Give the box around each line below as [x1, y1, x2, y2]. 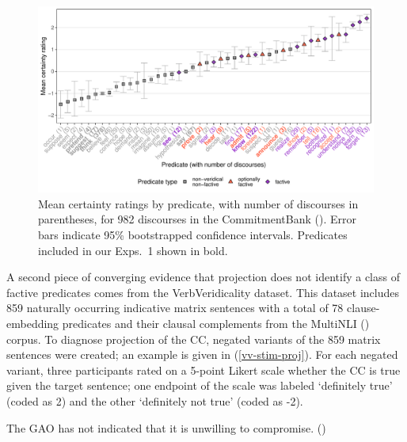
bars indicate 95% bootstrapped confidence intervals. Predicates [38, 226, 348, 242]
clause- [347, 299, 380, 316]
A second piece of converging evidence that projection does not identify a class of [6, 269, 400, 285]
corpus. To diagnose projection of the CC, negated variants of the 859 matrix [6, 330, 381, 347]
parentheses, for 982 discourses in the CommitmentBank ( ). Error [38, 211, 356, 227]
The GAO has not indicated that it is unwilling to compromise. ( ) [6, 419, 326, 436]
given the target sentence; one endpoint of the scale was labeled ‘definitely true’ [6, 377, 393, 394]
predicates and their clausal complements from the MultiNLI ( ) [62, 314, 370, 331]
